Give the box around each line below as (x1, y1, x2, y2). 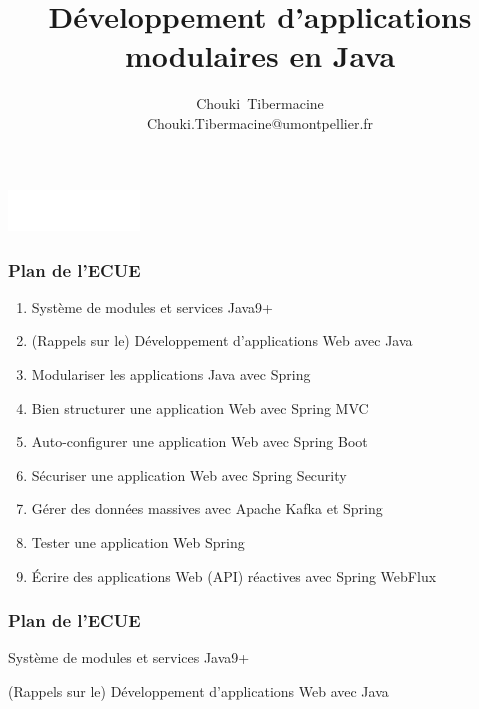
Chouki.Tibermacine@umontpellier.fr (146, 112, 374, 133)
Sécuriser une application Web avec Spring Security (31, 464, 347, 485)
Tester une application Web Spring (31, 531, 245, 552)
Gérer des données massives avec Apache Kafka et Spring (31, 498, 383, 519)
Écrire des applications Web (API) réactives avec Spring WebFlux (31, 565, 437, 586)
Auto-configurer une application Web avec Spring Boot (31, 431, 368, 452)
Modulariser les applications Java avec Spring (31, 364, 311, 384)
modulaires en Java (124, 35, 396, 76)
